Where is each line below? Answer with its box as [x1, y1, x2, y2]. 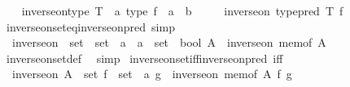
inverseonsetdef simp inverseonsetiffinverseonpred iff [6, 49, 283, 66]
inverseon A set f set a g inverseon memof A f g [11, 65, 292, 82]
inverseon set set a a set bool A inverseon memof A [11, 34, 326, 51]
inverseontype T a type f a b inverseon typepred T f [21, 2, 343, 19]
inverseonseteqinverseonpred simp [6, 18, 175, 35]
